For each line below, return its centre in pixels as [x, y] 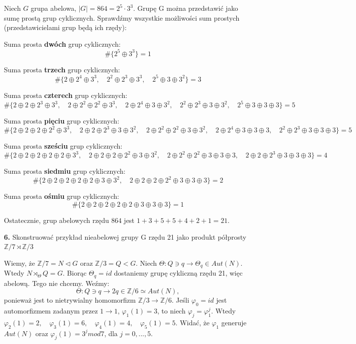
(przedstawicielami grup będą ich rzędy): [65, 27]
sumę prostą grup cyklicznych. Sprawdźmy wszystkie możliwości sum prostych [122, 17]
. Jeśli [180, 300]
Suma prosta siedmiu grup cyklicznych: [65, 171]
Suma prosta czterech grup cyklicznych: [66, 95]
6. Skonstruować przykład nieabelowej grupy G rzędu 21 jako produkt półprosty [125, 236]
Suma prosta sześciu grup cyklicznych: [63, 146]
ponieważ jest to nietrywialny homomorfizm [70, 300]
